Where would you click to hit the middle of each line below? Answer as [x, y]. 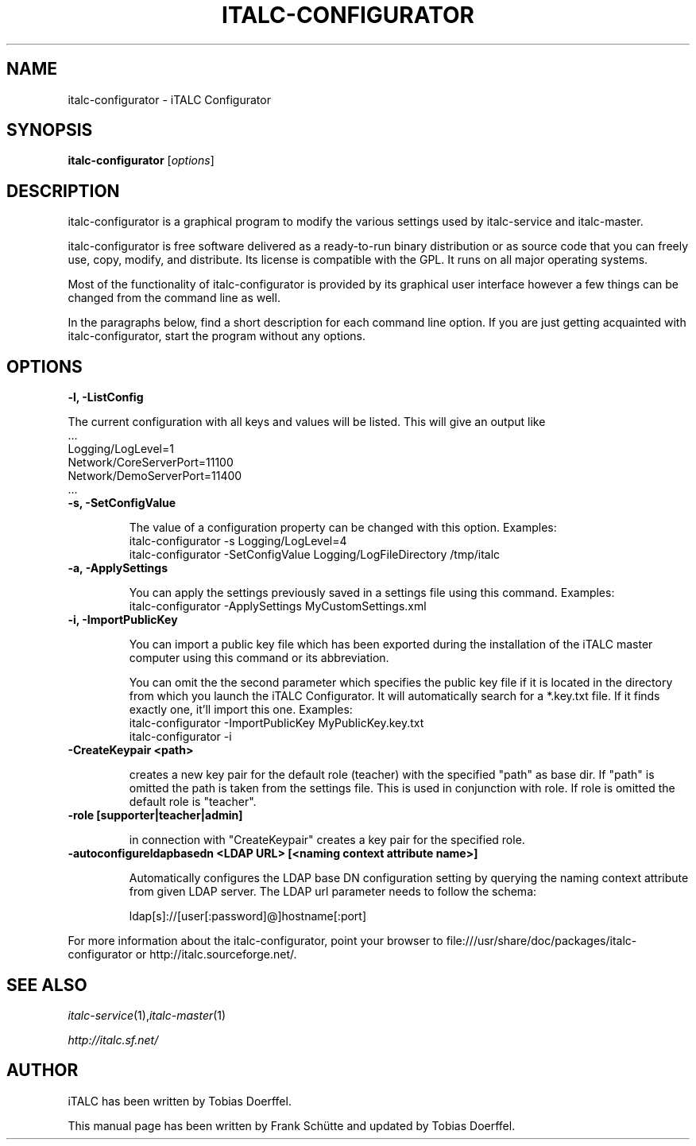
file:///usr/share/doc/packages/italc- [541, 941]
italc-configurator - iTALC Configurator [169, 99]
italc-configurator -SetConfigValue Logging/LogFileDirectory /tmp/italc [315, 555]
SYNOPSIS [50, 130]
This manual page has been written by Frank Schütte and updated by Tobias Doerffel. [292, 1125]
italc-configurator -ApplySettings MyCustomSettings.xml [278, 606]
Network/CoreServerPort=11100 [151, 463]
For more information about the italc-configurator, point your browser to [255, 941]
